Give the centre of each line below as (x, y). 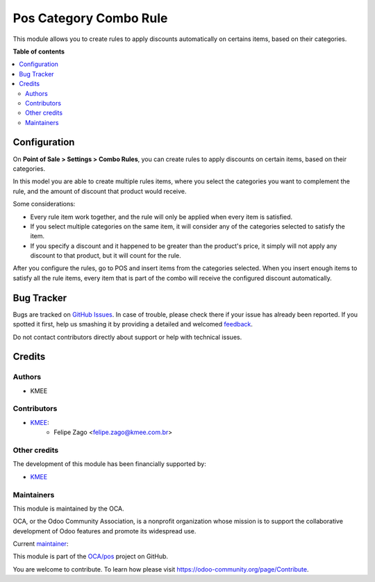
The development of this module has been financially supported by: (109, 464)
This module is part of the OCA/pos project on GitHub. (91, 556)
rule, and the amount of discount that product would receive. (100, 191)
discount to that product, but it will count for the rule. (106, 256)
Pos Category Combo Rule (90, 18)
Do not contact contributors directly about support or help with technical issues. (127, 337)
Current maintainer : (41, 544)
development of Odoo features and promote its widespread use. (105, 531)
